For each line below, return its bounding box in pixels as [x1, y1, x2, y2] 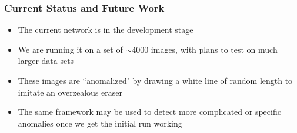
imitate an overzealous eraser [18, 86, 122, 98]
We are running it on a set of [18, 43, 123, 55]
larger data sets [18, 54, 74, 67]
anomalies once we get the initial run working [18, 117, 182, 129]
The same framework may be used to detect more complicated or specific [18, 105, 281, 118]
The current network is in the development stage [18, 23, 193, 36]
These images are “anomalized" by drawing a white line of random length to [18, 74, 293, 86]
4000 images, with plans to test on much [132, 43, 278, 55]
